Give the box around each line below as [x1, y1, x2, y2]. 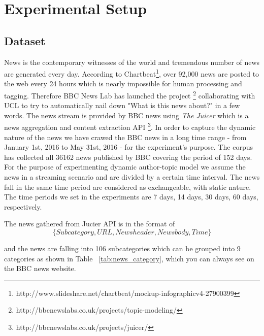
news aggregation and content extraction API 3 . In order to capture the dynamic [4, 120, 256, 132]
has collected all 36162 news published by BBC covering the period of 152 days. [4, 151, 252, 162]
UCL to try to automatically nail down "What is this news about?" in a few [4, 100, 240, 111]
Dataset [4, 32, 46, 48]
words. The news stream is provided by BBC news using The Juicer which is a [4, 110, 249, 120]
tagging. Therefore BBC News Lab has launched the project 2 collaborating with [4, 89, 255, 100]
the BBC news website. [4, 263, 76, 274]
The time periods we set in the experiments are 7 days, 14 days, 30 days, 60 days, [4, 191, 258, 202]
